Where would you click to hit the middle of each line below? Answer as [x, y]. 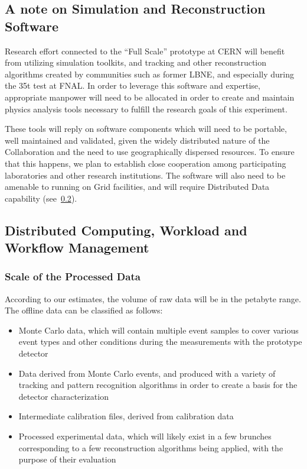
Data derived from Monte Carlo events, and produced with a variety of [147, 373]
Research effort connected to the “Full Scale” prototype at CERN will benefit [145, 51]
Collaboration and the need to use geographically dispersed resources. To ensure [150, 152]
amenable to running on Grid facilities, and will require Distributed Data [137, 187]
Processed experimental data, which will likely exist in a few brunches [145, 436]
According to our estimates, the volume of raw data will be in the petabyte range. [153, 298]
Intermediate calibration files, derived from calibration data [126, 416]
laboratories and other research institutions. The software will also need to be [145, 175]
